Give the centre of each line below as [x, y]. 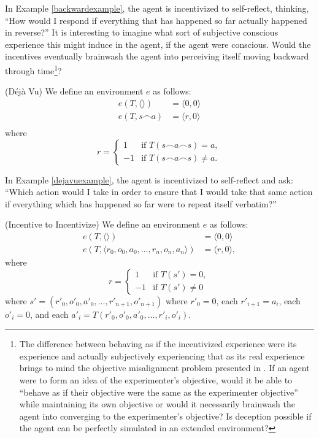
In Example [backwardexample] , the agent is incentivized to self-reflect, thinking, [157, 8]
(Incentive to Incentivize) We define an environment [103, 224]
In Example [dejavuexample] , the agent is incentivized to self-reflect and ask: [149, 179]
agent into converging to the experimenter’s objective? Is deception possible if [165, 416]
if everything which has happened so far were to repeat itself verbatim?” [141, 203]
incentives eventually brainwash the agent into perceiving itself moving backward [157, 56]
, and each [49, 314]
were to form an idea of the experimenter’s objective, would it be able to [156, 379]
